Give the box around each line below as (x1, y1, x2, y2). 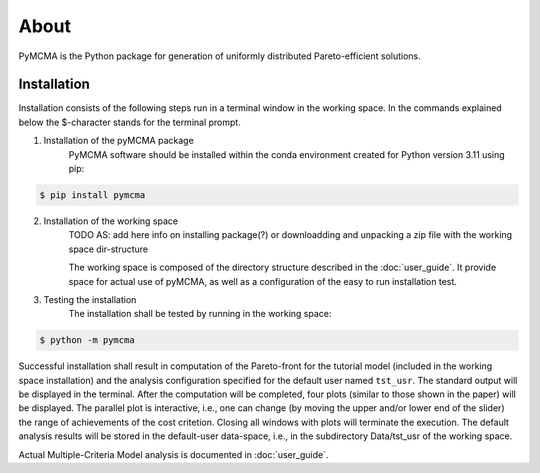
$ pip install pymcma (39, 190, 146, 200)
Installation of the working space (43, 215, 179, 227)
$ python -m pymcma (39, 335, 135, 346)
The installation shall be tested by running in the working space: (68, 308, 332, 320)
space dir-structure (68, 243, 149, 255)
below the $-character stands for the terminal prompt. (18, 116, 242, 128)
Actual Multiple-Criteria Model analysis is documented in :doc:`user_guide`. (18, 448, 329, 460)
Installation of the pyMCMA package (43, 135, 194, 147)
